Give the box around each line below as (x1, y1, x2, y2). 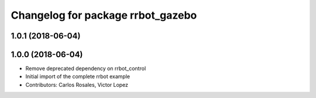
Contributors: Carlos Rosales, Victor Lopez (25, 81, 129, 88)
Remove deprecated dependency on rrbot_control (25, 65, 146, 72)
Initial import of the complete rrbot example (25, 73, 130, 80)
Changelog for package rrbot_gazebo (11, 9, 197, 22)
